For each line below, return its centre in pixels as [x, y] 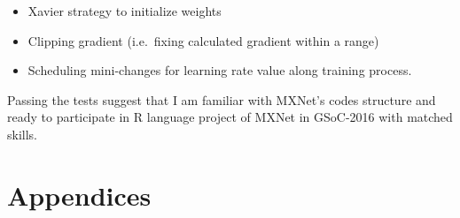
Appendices [79, 195]
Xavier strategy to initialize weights [125, 11]
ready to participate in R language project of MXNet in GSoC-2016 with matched [230, 117]
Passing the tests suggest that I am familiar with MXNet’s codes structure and [222, 99]
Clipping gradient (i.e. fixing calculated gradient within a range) [203, 40]
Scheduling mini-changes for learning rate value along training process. [220, 70]
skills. [22, 134]
